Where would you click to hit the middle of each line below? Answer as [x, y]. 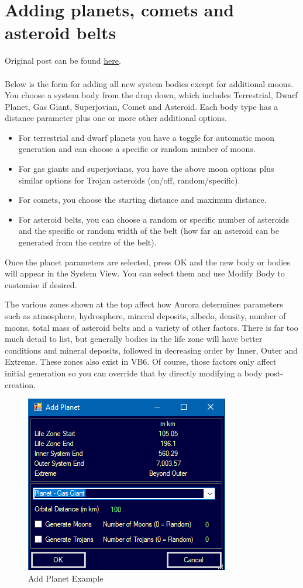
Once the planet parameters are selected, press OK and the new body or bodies [147, 262]
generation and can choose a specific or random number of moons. [137, 149]
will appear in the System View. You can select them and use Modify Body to [145, 273]
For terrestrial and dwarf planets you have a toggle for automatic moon [147, 137]
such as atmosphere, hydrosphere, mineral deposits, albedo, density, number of [145, 316]
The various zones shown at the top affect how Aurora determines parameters [144, 304]
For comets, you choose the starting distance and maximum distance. [142, 200]
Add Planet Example [66, 578]
